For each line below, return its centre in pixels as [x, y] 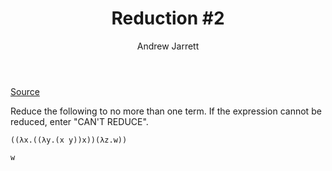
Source [25, 91]
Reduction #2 [168, 18]
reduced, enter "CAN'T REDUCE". [79, 121]
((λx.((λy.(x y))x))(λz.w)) [69, 140]
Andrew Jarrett [168, 46]
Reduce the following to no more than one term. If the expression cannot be [166, 111]
